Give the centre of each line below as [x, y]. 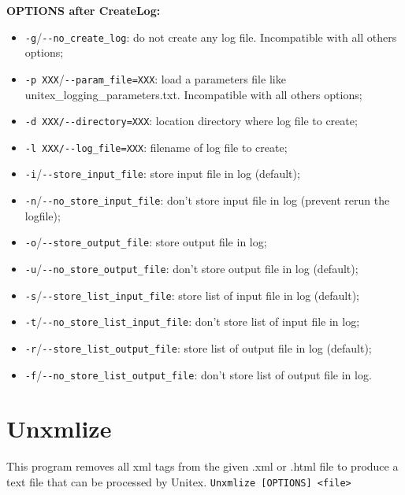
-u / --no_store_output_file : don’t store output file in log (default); [191, 268]
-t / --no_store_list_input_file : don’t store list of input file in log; [192, 321]
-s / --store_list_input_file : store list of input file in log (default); [192, 295]
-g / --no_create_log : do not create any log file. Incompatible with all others [211, 37]
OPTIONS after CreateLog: [84, 10]
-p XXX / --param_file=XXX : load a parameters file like [155, 78]
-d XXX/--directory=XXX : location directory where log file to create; [191, 121]
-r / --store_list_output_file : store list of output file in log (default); [198, 347]
